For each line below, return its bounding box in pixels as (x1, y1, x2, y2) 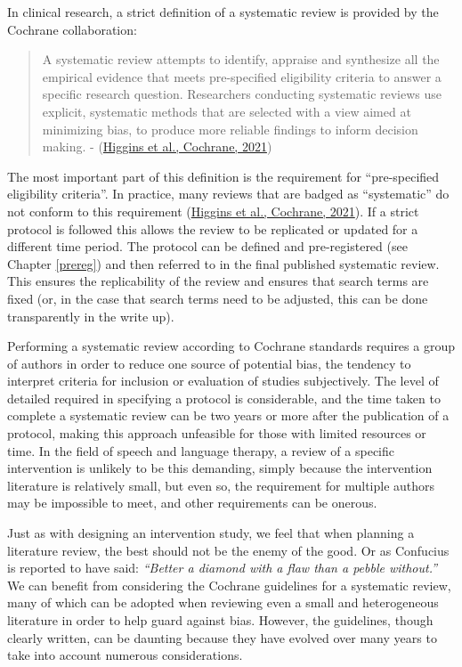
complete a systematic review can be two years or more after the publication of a (7, 406, 450, 425)
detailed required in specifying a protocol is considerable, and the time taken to (7, 388, 441, 407)
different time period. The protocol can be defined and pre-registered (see (7, 237, 408, 256)
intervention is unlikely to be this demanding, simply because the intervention (7, 459, 433, 477)
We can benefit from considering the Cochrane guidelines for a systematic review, (7, 575, 451, 594)
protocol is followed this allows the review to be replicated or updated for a (7, 219, 418, 238)
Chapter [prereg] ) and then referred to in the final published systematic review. (7, 254, 440, 272)
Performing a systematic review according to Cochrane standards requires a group (7, 337, 455, 355)
